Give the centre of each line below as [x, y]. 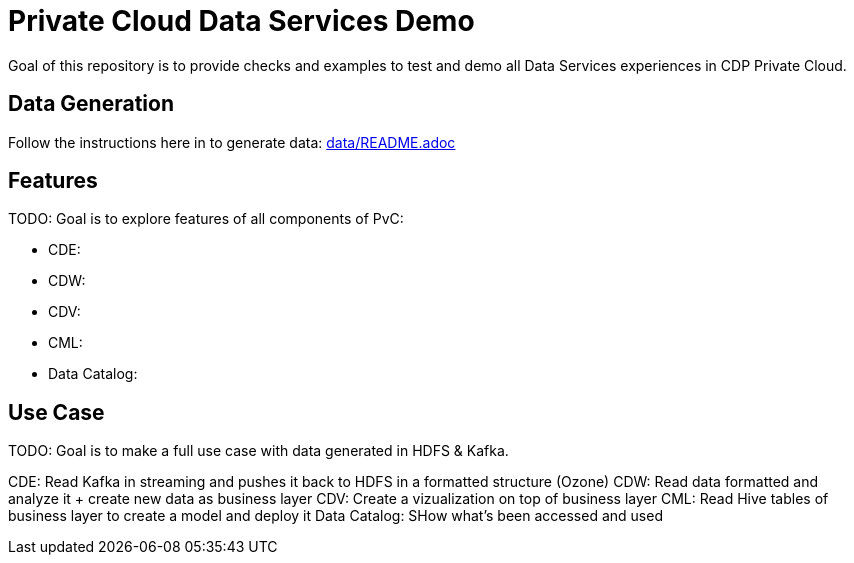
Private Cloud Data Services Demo [241, 21]
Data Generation [91, 104]
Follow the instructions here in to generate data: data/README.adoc [232, 142]
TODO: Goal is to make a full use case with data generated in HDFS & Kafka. [258, 451]
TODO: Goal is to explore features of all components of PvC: [206, 219]
